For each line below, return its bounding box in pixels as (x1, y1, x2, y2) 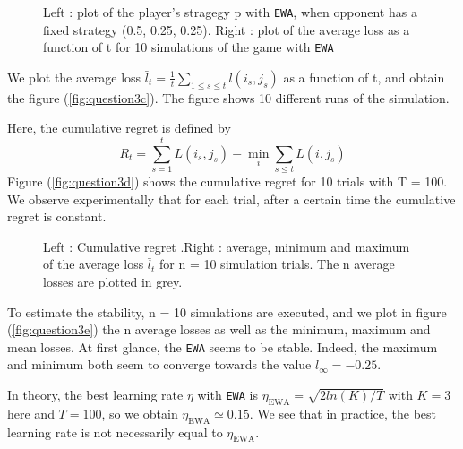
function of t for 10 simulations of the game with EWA (43, 38, 334, 56)
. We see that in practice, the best (249, 403, 436, 422)
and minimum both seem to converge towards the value (7, 355, 312, 374)
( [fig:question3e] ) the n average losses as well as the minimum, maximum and (7, 320, 431, 339)
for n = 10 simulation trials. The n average (159, 255, 395, 273)
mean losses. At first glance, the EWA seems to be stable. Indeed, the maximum (7, 337, 438, 356)
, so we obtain (101, 403, 178, 422)
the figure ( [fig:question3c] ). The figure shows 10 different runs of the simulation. (7, 88, 450, 107)
